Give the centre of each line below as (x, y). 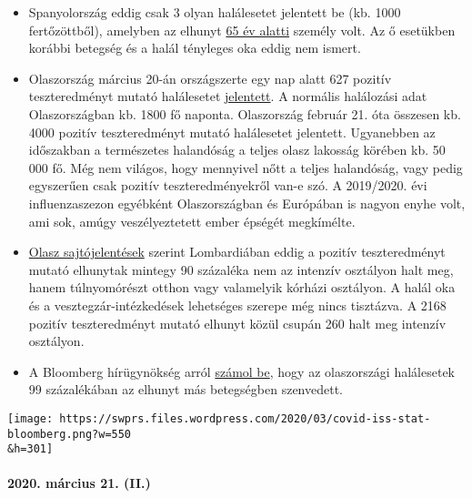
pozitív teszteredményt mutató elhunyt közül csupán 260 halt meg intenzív (237, 323)
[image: (30, 418)
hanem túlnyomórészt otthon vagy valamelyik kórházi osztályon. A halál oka (242, 287)
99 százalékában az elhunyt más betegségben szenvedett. (186, 389)
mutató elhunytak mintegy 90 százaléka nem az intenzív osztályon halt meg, (241, 269)
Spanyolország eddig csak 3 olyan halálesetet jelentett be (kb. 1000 (215, 12)
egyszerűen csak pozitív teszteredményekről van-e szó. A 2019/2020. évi (228, 185)
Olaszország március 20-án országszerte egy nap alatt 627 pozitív (210, 78)
